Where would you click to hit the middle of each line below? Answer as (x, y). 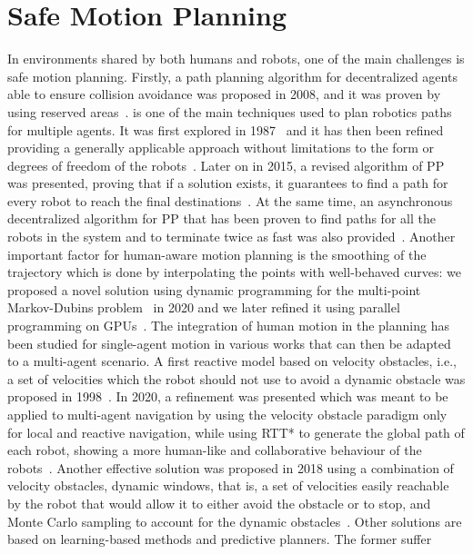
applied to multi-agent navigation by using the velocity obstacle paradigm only (227, 414)
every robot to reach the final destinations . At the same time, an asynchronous (230, 200)
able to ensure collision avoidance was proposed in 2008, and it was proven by (224, 94)
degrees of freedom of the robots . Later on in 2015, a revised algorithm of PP (226, 165)
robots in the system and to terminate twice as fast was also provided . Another (231, 237)
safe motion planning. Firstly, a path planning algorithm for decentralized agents (232, 76)
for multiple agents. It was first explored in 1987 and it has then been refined (226, 129)
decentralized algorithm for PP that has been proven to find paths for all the (221, 218)
